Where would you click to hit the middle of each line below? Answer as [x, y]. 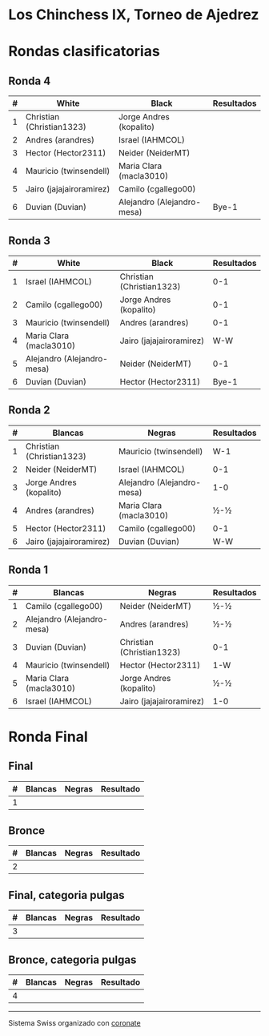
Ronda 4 [30, 81]
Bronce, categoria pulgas [72, 959]
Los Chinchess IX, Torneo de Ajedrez [134, 15]
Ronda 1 [28, 570]
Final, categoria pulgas [66, 895]
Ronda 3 [29, 241]
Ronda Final [48, 737]
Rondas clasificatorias [84, 52]
